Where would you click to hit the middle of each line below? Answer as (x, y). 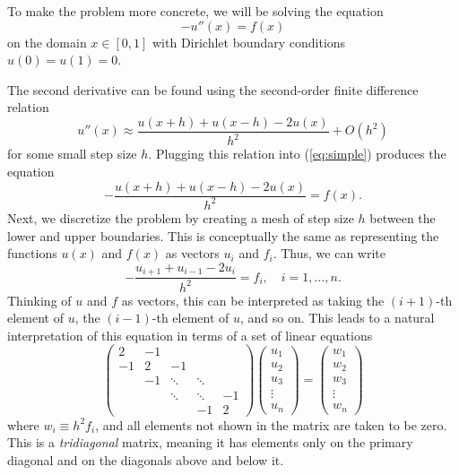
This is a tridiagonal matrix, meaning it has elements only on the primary (210, 442)
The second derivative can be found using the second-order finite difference (213, 89)
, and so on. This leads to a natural (338, 318)
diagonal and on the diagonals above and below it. (146, 459)
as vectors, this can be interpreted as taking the (253, 300)
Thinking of (39, 300)
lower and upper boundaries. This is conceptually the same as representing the (223, 235)
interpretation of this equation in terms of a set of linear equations (190, 335)
